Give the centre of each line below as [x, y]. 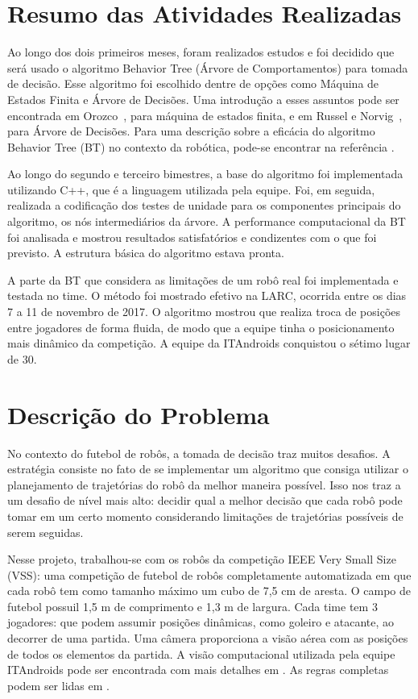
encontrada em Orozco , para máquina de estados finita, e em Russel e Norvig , [205, 115]
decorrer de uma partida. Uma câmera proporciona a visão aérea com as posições [208, 638]
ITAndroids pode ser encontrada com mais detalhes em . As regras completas [198, 670]
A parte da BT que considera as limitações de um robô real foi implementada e [203, 279]
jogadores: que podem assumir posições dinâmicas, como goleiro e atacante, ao [201, 622]
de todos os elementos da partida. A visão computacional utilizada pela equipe [201, 653]
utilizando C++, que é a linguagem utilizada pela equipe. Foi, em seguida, [191, 189]
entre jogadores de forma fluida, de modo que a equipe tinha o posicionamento [201, 327]
